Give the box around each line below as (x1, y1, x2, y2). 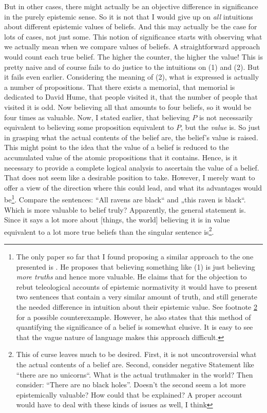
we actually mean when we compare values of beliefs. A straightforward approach (4, 41, 260, 52)
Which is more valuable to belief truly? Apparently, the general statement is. (4, 204, 246, 215)
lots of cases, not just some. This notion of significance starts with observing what (4, 31, 262, 42)
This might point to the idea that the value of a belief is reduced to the (4, 142, 229, 153)
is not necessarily (199, 111, 253, 122)
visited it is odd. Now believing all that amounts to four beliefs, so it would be (4, 101, 252, 112)
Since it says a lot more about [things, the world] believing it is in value (4, 214, 230, 225)
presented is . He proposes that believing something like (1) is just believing (16, 261, 255, 272)
